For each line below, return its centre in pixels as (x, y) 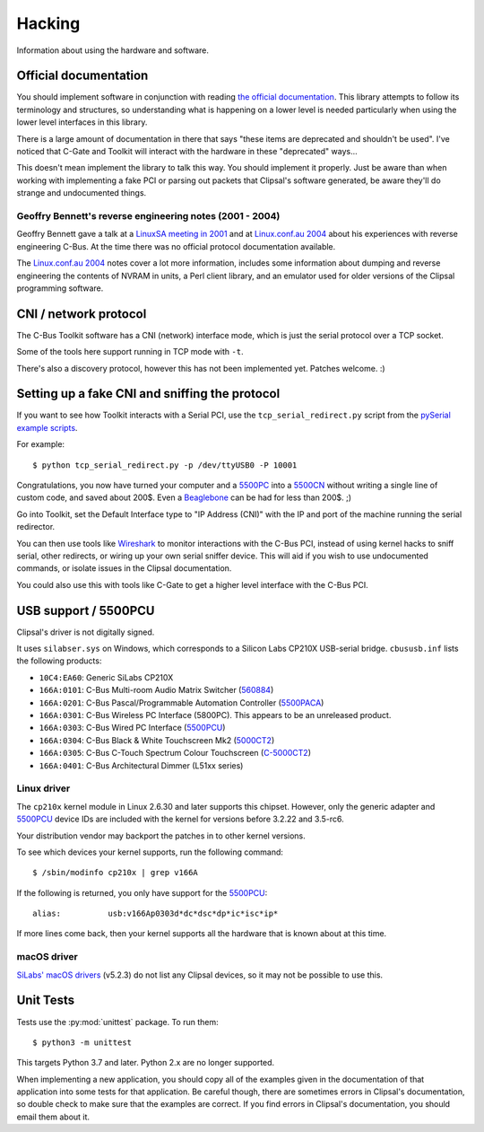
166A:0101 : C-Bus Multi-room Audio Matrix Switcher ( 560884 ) (156, 690)
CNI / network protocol (82, 314)
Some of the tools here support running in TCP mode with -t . (130, 352)
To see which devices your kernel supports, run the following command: (150, 852)
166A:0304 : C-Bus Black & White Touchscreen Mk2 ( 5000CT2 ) (157, 740)
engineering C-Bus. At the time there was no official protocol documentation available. (176, 246)
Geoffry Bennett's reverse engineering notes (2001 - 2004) (148, 215)
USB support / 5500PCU (86, 610)
